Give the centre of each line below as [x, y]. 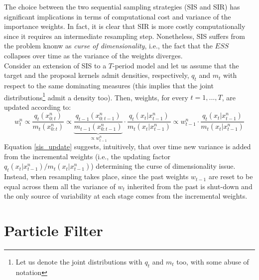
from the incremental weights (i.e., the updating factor [87, 156]
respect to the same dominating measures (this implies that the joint [109, 85]
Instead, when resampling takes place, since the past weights [96, 176]
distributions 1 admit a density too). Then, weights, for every [96, 96]
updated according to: [38, 107]
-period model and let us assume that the [176, 65]
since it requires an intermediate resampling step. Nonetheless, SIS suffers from [125, 36]
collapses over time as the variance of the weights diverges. [93, 55]
